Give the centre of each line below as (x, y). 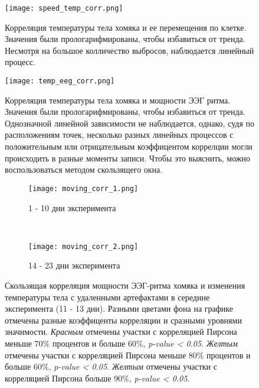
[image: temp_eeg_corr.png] (60, 81)
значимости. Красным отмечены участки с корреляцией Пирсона (121, 332)
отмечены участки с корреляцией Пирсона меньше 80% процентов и (128, 355)
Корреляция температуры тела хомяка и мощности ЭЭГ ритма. (118, 100)
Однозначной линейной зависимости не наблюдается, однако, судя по (130, 123)
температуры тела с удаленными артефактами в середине (107, 297)
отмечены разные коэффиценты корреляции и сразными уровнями (123, 320)
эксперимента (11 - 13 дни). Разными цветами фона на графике (119, 308)
